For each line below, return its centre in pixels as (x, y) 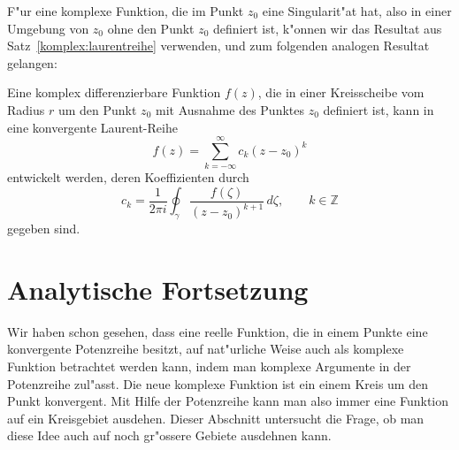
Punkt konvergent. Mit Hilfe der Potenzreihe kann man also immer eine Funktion (228, 401)
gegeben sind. (44, 229)
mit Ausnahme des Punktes (230, 109)
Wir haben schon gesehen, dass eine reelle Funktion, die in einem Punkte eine (218, 331)
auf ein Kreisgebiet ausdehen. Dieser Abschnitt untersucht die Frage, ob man (216, 418)
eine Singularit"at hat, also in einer (357, 11)
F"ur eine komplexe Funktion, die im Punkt (126, 11)
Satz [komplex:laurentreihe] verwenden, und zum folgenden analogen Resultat (218, 46)
